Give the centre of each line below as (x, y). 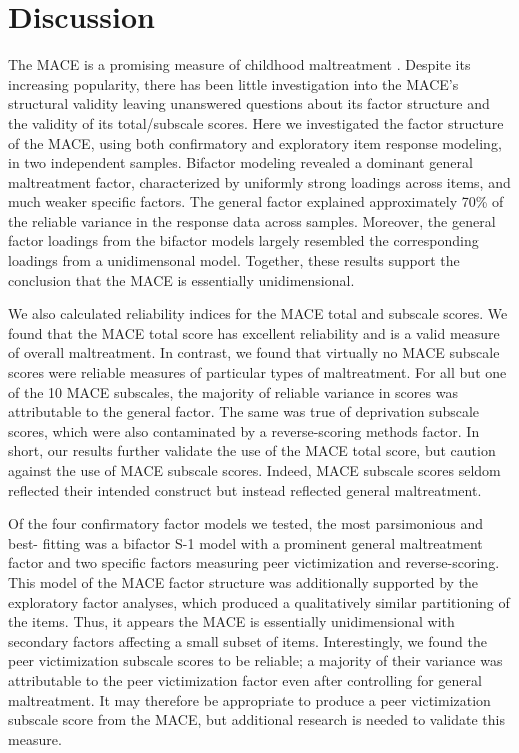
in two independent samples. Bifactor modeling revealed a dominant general (240, 162)
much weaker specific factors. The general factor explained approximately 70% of (256, 201)
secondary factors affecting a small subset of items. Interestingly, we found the (247, 640)
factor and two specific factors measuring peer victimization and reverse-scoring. (254, 562)
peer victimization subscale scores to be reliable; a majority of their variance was (255, 660)
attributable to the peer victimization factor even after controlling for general (245, 679)
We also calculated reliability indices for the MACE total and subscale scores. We (258, 313)
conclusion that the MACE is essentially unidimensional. (181, 279)
